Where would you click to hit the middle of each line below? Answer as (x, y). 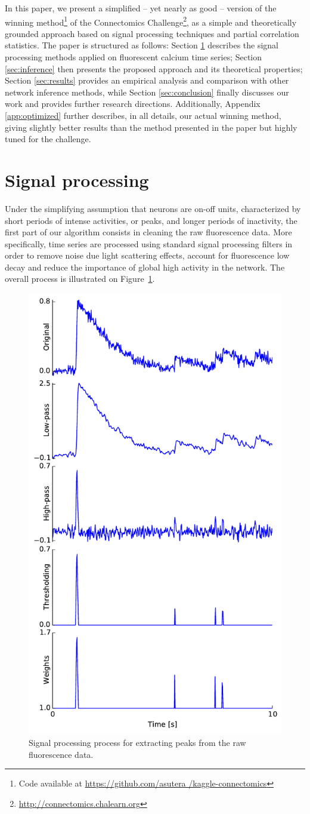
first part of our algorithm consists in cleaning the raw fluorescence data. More (148, 232)
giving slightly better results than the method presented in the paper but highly (151, 127)
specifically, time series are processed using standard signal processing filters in (149, 243)
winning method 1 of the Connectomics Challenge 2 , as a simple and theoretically (151, 21)
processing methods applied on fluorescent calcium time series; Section (134, 57)
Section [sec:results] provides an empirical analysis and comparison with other (147, 80)
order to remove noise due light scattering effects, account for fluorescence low (147, 255)
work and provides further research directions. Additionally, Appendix (133, 104)
